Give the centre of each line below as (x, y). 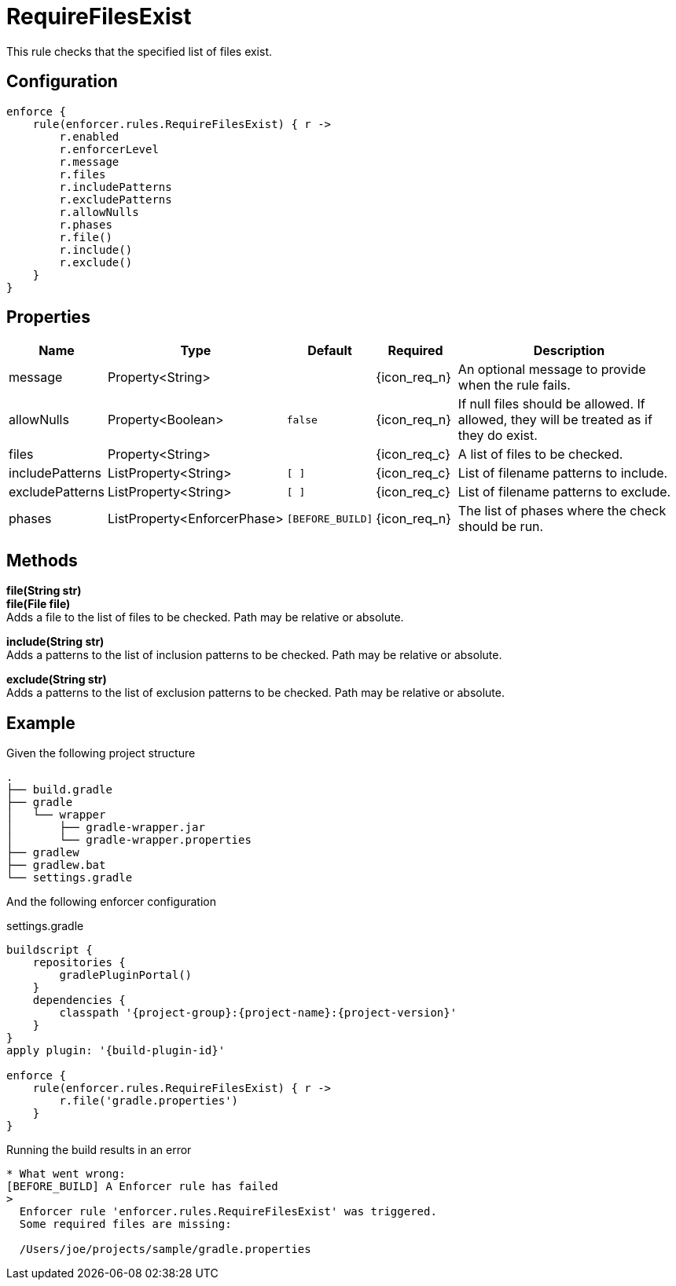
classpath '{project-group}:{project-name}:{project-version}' (258, 1013)
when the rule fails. (514, 385)
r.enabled (89, 136)
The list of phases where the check (562, 511)
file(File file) (39, 604)
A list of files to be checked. (540, 454)
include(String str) (55, 642)
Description (569, 351)
